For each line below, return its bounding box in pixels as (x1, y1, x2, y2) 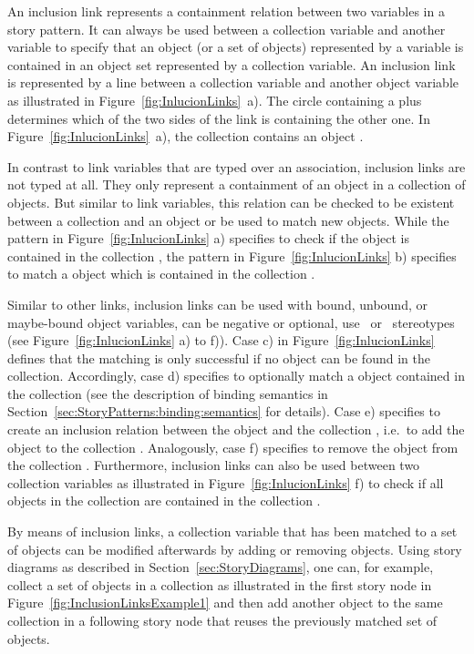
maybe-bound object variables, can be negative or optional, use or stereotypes (7, 312, 455, 332)
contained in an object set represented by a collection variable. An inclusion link (7, 55, 456, 74)
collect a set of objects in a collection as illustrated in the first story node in (7, 575, 432, 594)
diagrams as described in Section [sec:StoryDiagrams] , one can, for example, (7, 557, 434, 577)
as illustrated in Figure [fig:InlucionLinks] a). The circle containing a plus (7, 90, 422, 109)
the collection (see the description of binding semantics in (7, 383, 328, 403)
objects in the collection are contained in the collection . (7, 491, 321, 510)
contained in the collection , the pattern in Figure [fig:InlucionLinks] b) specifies (7, 246, 457, 265)
